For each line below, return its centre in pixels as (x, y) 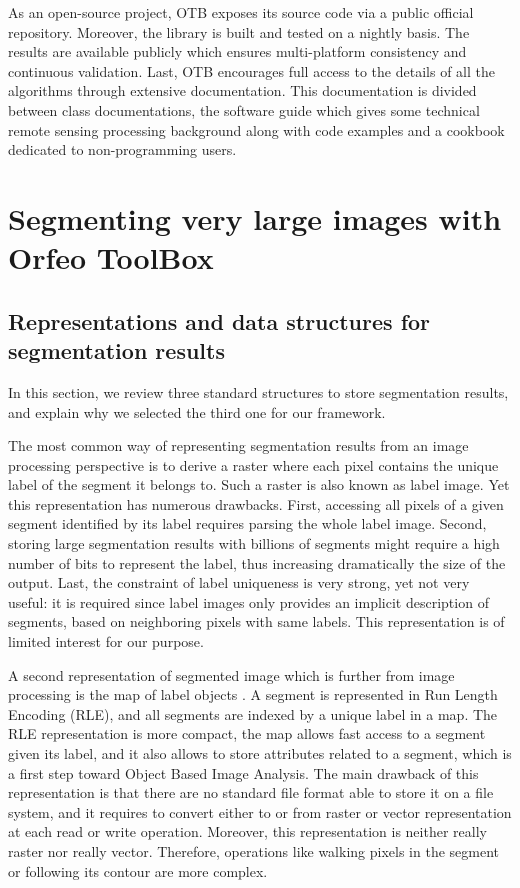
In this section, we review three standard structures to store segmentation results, (258, 391)
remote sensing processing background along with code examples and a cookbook (256, 129)
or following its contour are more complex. (138, 870)
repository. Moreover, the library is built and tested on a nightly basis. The (239, 31)
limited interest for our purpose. (106, 641)
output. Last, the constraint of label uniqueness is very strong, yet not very (239, 582)
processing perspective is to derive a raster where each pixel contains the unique (253, 464)
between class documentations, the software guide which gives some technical (244, 109)
